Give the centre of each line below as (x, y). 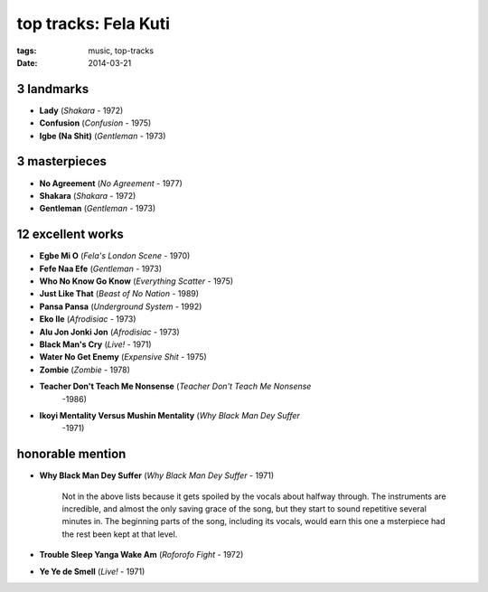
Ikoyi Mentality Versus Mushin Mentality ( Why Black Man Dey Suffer (169, 415)
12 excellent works (70, 235)
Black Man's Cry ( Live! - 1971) (96, 344)
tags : (27, 51)
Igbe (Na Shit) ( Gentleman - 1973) (103, 136)
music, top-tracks (121, 51)
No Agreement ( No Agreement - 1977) (111, 183)
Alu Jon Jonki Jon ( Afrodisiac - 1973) (109, 332)
